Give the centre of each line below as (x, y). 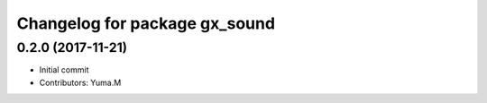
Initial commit (64, 70)
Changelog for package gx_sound (146, 23)
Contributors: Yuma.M (80, 82)
